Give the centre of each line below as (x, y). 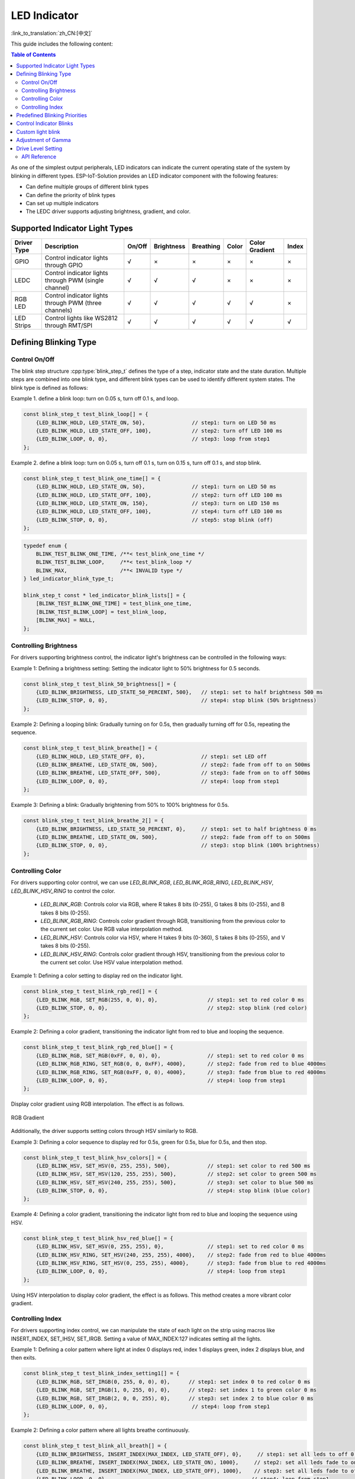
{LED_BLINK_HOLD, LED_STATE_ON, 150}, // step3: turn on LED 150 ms (157, 503)
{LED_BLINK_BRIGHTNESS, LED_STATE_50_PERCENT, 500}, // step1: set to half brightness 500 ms (179, 692)
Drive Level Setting (39, 148)
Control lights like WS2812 (81, 318)
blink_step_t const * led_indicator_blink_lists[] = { (104, 595)
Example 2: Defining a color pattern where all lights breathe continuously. (100, 1430)
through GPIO (64, 265)
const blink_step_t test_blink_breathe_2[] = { (93, 821)
